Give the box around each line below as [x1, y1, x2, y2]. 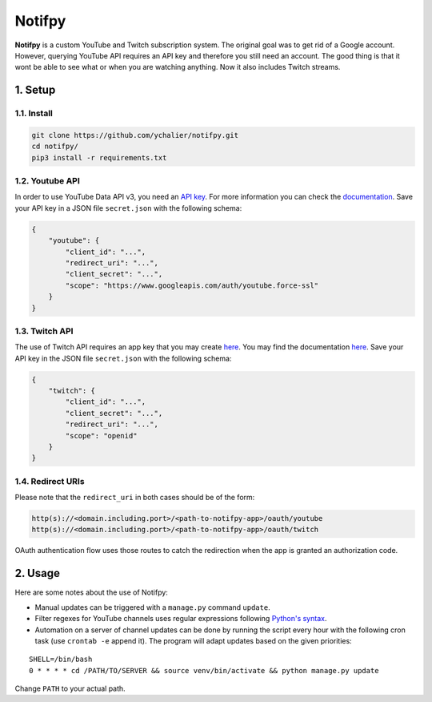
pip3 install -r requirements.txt [31, 153, 167, 162]
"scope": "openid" [65, 431, 138, 440]
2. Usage [14, 567, 60, 580]
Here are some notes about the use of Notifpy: [14, 587, 168, 597]
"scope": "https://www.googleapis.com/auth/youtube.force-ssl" [65, 280, 319, 290]
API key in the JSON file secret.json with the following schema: [14, 353, 232, 363]
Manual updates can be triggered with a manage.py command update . [34, 602, 271, 612]
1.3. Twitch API [14, 325, 74, 337]
